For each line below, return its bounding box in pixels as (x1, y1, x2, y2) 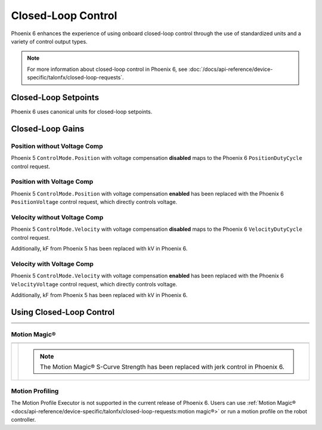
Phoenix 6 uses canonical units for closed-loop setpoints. (11, 108, 153, 116)
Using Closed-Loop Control (11, 307, 115, 317)
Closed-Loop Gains (11, 123, 85, 134)
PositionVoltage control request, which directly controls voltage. (11, 199, 178, 206)
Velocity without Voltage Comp (11, 213, 104, 221)
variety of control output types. (11, 38, 88, 45)
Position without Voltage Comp (11, 142, 104, 150)
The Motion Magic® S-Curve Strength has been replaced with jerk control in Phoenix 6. (39, 363, 284, 371)
